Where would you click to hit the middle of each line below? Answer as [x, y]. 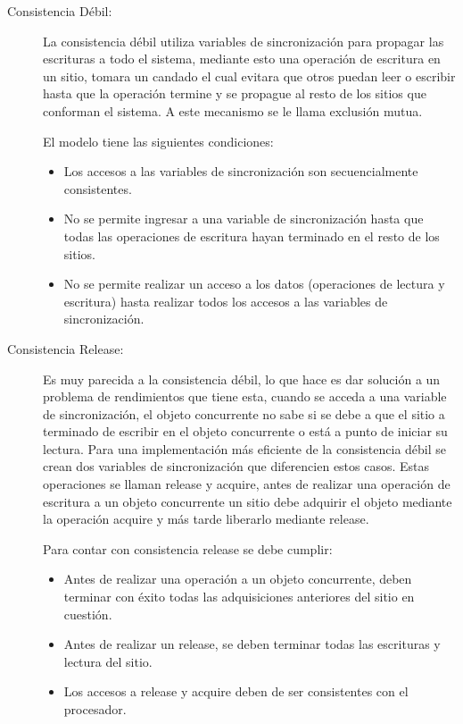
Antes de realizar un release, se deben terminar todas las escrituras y [252, 644]
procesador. [95, 709]
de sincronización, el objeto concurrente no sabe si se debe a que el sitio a [244, 413]
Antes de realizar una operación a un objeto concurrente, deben [238, 579]
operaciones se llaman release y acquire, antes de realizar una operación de [247, 484]
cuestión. [88, 614]
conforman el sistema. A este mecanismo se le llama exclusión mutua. [233, 110]
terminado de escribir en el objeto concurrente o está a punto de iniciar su [245, 431]
